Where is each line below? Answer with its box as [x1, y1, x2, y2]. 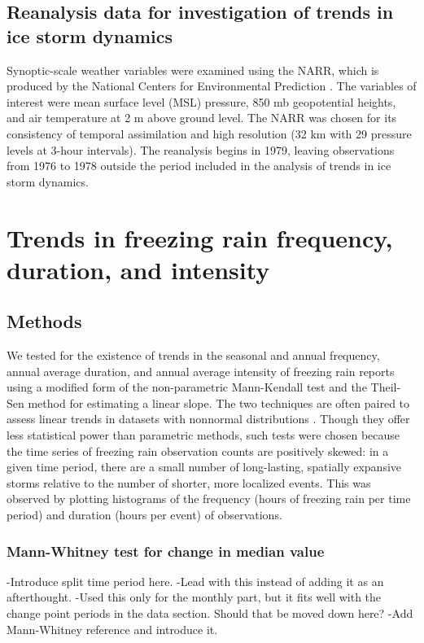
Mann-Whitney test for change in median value [7, 540, 325, 561]
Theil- [370, 378, 401, 396]
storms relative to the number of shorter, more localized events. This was [7, 474, 371, 491]
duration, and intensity [7, 252, 270, 286]
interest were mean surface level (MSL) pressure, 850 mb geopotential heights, [7, 93, 396, 110]
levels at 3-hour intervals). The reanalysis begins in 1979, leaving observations [7, 141, 395, 158]
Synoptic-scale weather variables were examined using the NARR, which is [7, 61, 379, 78]
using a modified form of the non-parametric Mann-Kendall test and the [7, 378, 367, 396]
